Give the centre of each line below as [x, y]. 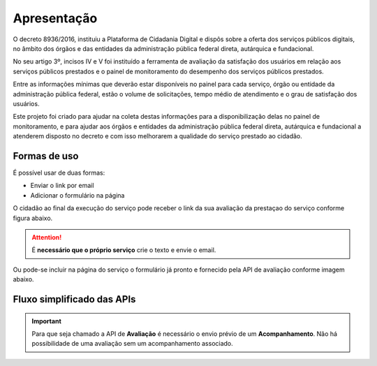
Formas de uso [46, 156]
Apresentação [55, 18]
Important [47, 321]
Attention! [47, 237]
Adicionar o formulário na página [77, 195]
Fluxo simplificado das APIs [74, 299]
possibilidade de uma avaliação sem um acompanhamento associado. [132, 344]
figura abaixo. [33, 218]
